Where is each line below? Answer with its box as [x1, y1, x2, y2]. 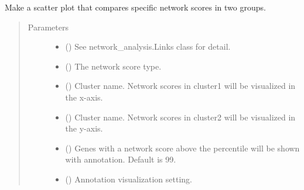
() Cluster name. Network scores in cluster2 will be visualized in [65, 110, 296, 123]
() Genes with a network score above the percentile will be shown [65, 141, 300, 154]
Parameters [28, 20, 69, 33]
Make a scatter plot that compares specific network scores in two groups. [5, 1, 266, 13]
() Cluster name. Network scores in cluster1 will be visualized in [65, 80, 296, 92]
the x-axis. [65, 91, 103, 103]
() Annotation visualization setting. [65, 172, 193, 185]
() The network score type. [65, 60, 162, 72]
